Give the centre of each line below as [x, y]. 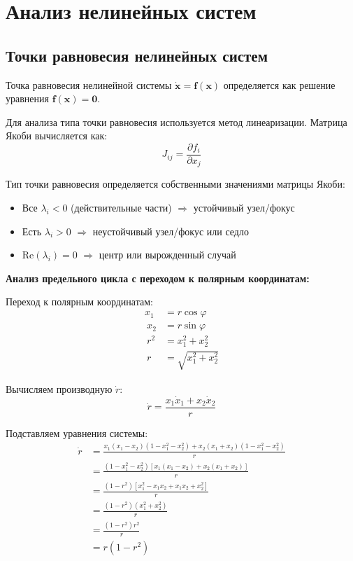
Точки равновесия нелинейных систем [137, 55]
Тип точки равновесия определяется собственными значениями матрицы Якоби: [175, 184]
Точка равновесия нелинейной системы [89, 84]
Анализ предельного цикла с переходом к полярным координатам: [158, 278]
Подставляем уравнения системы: [77, 432]
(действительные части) [121, 208]
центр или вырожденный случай [167, 255]
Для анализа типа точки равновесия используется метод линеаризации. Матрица [176, 122]
